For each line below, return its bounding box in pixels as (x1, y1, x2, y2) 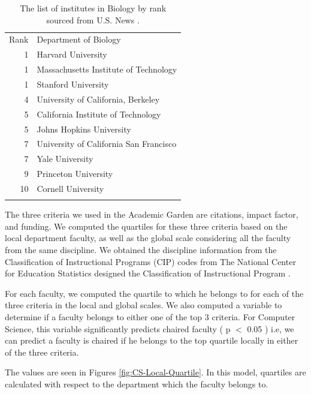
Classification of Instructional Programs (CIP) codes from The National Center (5, 255, 296, 267)
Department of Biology (37, 33, 121, 46)
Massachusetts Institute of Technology (37, 63, 177, 76)
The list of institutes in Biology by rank (20, 2, 167, 14)
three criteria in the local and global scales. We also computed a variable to (5, 299, 282, 311)
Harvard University (37, 48, 107, 61)
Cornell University (37, 182, 104, 194)
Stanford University (37, 77, 109, 90)
